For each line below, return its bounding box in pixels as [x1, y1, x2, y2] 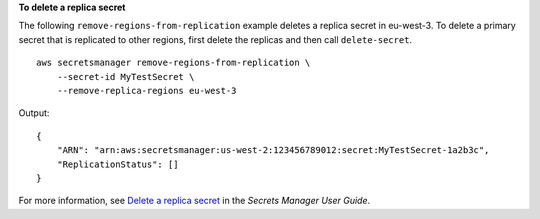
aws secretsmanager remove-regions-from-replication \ [36, 57, 311, 69]
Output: [18, 107, 50, 119]
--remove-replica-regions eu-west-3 [56, 85, 237, 96]
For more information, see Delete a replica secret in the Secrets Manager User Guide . [18, 195, 371, 207]
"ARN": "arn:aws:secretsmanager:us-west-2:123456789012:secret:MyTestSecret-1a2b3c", [56, 145, 490, 156]
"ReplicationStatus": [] [56, 158, 179, 170]
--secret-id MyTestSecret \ [56, 71, 195, 82]
